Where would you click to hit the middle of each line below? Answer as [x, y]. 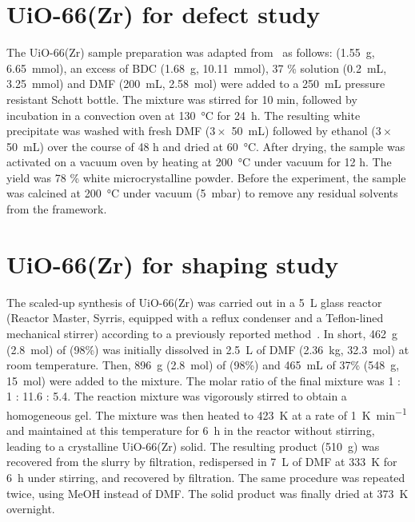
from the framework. [57, 209]
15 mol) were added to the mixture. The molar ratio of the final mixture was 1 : [204, 380]
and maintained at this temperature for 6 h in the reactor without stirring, [191, 430]
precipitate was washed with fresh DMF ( [108, 131]
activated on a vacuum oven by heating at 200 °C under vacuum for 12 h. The [199, 162]
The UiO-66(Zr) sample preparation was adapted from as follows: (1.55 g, [191, 52]
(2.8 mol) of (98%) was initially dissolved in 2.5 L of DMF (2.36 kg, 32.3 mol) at [208, 349]
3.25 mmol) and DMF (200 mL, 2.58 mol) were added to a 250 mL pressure [196, 84]
